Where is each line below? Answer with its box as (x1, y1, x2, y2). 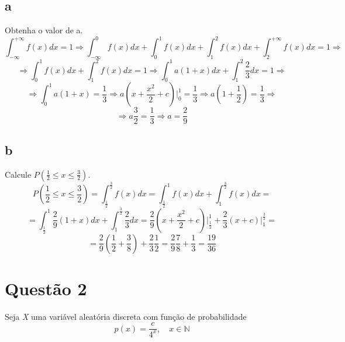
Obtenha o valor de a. (5, 24, 83, 36)
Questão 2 (5, 276, 87, 300)
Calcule (5, 168, 32, 180)
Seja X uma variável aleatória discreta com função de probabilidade (5, 310, 247, 322)
